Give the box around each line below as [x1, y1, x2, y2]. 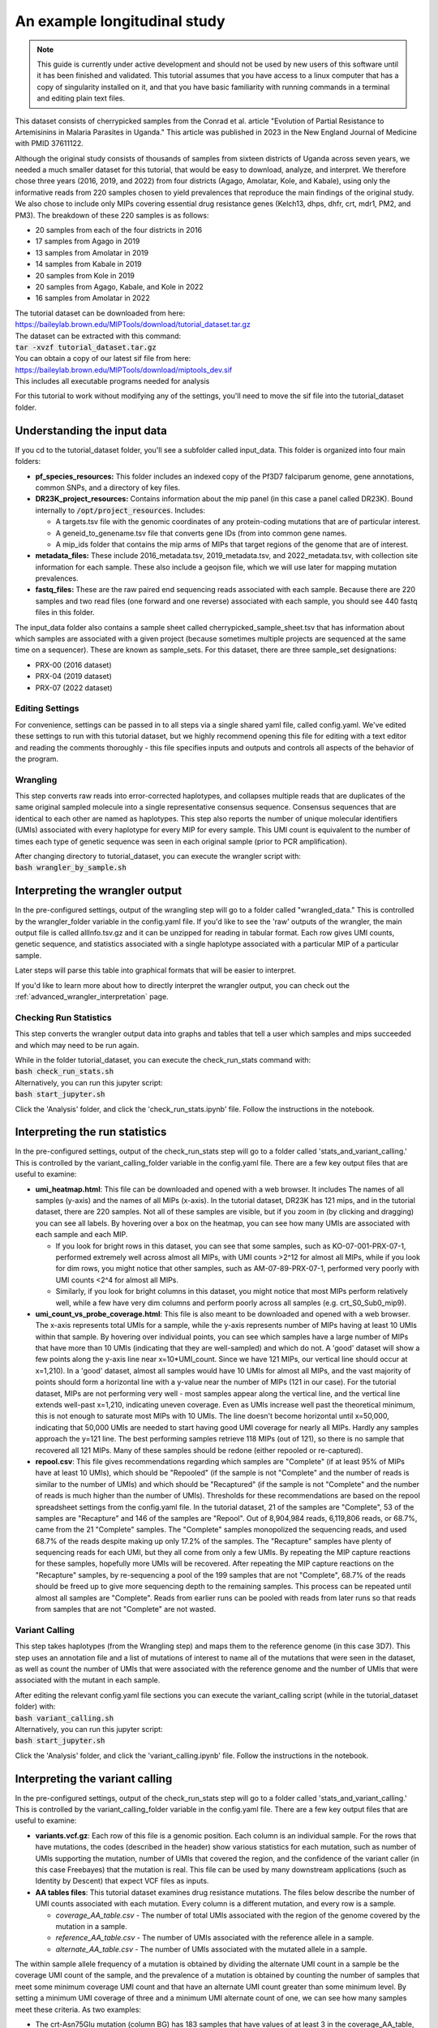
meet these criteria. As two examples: [15, 2004, 142, 2014]
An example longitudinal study [15, 12, 226, 30]
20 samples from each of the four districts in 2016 [35, 226, 203, 235]
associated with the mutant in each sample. [15, 1675, 161, 1685]
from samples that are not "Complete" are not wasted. [35, 1605, 217, 1614]
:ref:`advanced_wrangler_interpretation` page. [15, 992, 170, 1002]
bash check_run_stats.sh [15, 1067, 114, 1076]
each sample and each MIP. [35, 1230, 128, 1240]
